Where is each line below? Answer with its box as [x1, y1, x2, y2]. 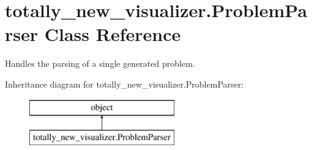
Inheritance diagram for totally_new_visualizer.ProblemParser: [5, 77, 244, 90]
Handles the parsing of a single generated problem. [5, 57, 195, 70]
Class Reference [44, 21, 181, 47]
